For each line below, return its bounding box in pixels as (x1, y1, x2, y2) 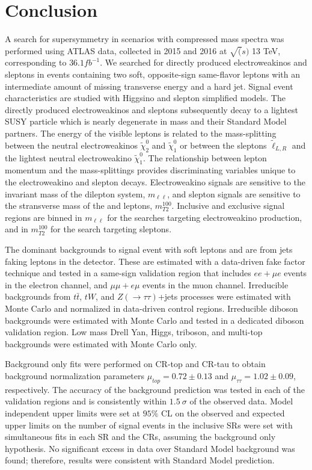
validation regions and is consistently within (5, 395, 167, 407)
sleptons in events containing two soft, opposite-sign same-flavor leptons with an (5, 68, 301, 81)
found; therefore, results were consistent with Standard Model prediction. (5, 454, 275, 466)
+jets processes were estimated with (158, 290, 291, 303)
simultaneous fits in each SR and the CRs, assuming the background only (5, 430, 276, 443)
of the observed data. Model (189, 395, 293, 407)
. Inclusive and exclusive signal (171, 199, 285, 212)
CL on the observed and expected (161, 406, 285, 419)
